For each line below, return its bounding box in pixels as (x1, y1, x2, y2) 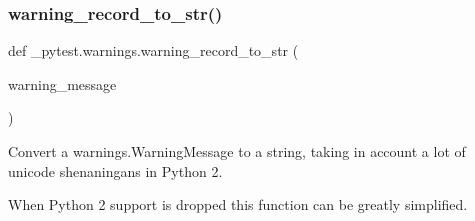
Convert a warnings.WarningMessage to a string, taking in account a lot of (8, 141, 466, 161)
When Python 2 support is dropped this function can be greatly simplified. (8, 194, 468, 215)
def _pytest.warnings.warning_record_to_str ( (8, 40, 299, 61)
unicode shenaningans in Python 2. (8, 160, 223, 181)
